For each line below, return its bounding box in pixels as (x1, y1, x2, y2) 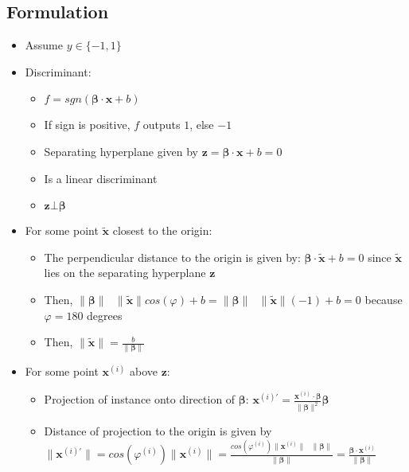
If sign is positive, (44, 116, 130, 133)
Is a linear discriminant (44, 170, 158, 186)
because (364, 291, 403, 307)
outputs (142, 116, 181, 133)
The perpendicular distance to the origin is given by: (44, 248, 301, 265)
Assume (25, 37, 63, 53)
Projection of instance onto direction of (44, 391, 236, 408)
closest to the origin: (112, 222, 212, 239)
